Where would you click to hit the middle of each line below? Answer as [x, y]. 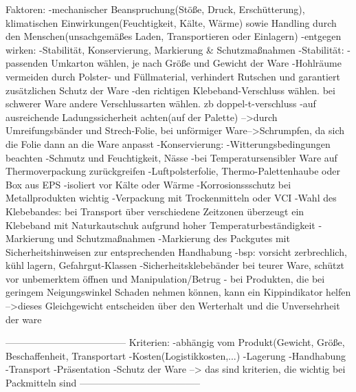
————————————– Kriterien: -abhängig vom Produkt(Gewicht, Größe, [175, 342]
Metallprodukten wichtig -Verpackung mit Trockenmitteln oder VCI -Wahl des [171, 198]
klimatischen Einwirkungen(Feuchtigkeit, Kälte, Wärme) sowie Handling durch [171, 22]
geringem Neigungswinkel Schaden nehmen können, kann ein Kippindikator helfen [178, 292]
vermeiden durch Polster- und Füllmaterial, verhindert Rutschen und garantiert [173, 76]
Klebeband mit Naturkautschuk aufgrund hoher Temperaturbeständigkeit [160, 225]
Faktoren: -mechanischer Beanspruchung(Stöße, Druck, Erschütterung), [155, 9]
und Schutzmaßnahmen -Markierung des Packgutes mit [174, 238]
